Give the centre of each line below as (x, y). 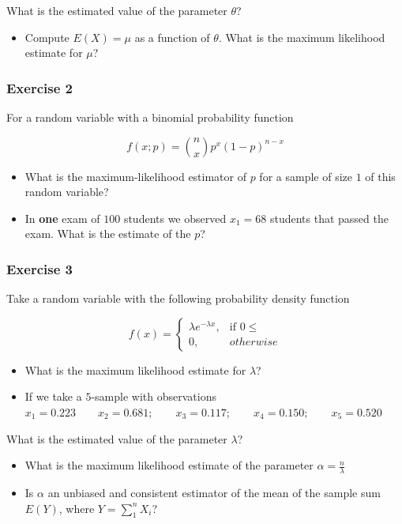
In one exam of (62, 218)
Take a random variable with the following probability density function (178, 298)
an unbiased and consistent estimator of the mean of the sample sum (214, 492)
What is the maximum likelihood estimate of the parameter (169, 465)
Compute (47, 37)
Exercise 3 (39, 268)
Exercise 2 (39, 87)
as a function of (172, 37)
